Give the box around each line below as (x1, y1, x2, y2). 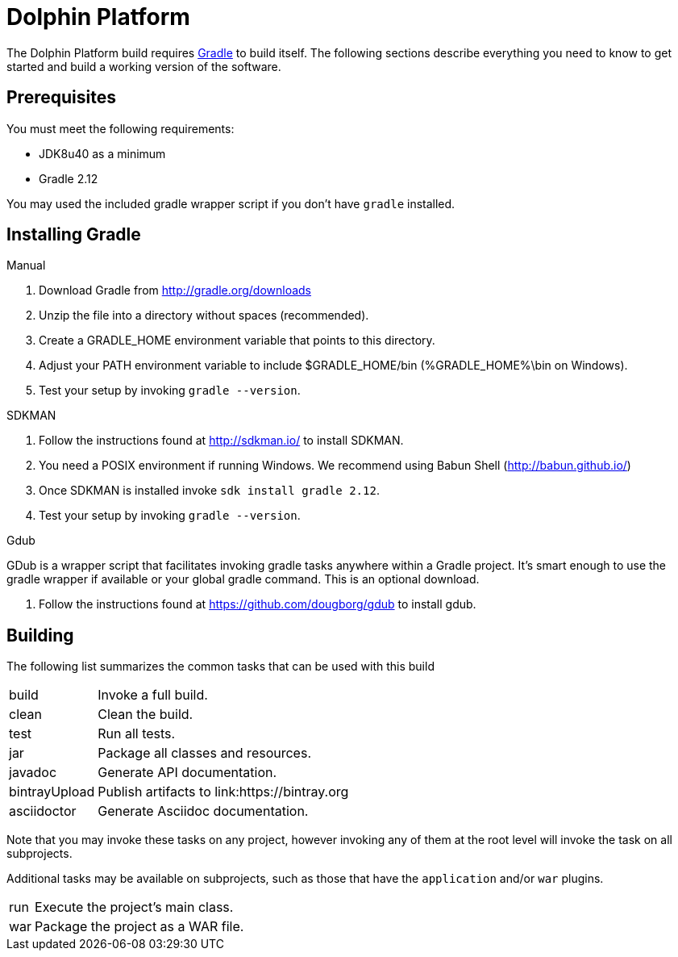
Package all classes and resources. (98, 745, 311, 762)
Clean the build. (98, 706, 193, 723)
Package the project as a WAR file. (35, 918, 244, 935)
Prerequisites (6, 87, 116, 108)
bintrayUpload (9, 784, 95, 800)
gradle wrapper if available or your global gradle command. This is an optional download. (6, 572, 480, 587)
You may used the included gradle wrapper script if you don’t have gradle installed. (6, 196, 455, 211)
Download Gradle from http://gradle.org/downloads (39, 283, 311, 298)
